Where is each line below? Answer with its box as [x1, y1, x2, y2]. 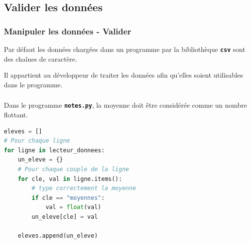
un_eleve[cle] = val [32, 213, 98, 220]
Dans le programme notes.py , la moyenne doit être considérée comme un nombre [4, 100, 247, 110]
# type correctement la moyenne [32, 185, 136, 192]
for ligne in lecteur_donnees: [4, 146, 105, 154]
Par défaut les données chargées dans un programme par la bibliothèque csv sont [4, 44, 246, 54]
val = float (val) [45, 204, 101, 211]
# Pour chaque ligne [4, 137, 70, 145]
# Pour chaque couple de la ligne [17, 165, 129, 173]
